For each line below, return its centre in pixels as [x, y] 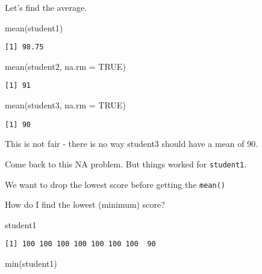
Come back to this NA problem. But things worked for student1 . [126, 163]
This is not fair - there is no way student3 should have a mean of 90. [132, 144]
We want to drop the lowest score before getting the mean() [115, 184]
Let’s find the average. [46, 7]
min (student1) [31, 263]
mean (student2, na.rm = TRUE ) [65, 66]
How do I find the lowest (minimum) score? [85, 204]
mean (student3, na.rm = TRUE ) [65, 105]
